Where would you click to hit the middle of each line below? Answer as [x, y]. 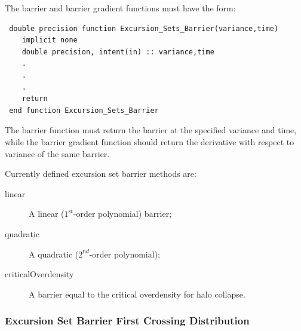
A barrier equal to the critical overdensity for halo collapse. [137, 294]
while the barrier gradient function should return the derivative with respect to [150, 141]
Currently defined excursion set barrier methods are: [101, 174]
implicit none [50, 40]
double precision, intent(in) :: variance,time [118, 52]
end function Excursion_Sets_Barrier [84, 110]
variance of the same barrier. [57, 153]
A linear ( [47, 214]
